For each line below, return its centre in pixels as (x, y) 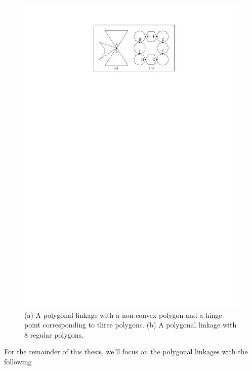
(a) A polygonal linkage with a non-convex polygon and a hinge (123, 315)
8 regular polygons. (54, 334)
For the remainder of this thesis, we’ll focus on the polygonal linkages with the (126, 352)
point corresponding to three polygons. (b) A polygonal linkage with (131, 325)
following (18, 361)
